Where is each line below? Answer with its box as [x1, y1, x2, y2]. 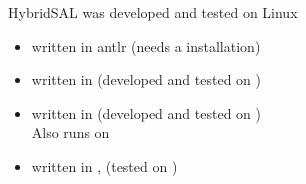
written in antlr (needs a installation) [31, 35, 261, 56]
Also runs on [31, 122, 110, 143]
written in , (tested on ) [31, 155, 178, 176]
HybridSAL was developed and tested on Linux [8, 2, 298, 22]
